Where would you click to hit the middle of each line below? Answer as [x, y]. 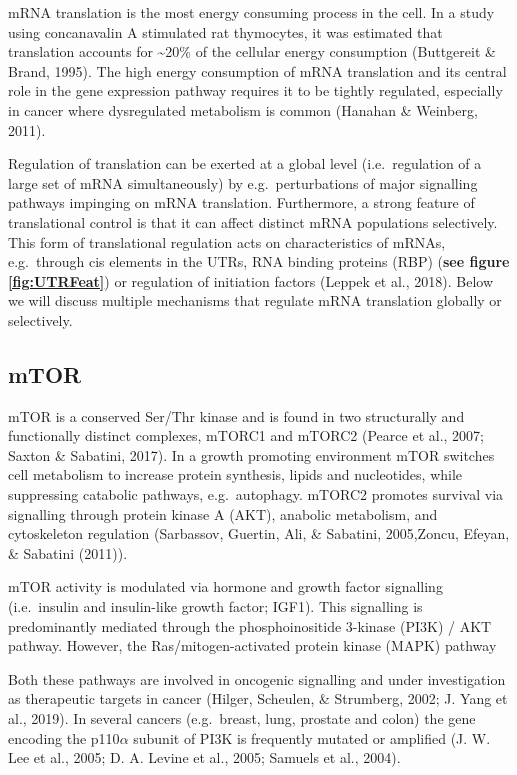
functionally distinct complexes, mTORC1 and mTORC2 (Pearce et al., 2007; [246, 435]
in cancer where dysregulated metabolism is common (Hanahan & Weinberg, [243, 109]
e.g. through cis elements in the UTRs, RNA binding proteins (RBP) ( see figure [259, 261]
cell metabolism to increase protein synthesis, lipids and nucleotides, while [235, 474]
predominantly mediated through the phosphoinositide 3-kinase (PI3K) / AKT [250, 625]
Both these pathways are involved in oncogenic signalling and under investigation [257, 678]
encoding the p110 [64, 737]
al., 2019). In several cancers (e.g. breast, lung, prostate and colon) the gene [242, 718]
